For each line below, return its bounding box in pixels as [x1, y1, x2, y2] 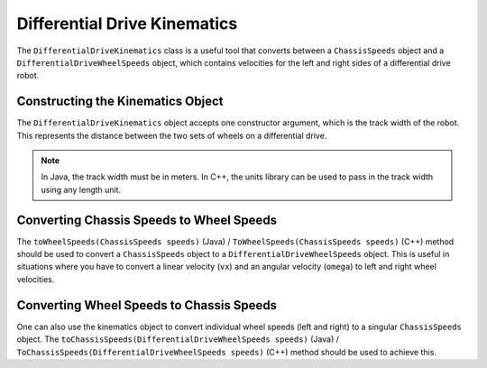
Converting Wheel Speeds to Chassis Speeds [16, 298, 278, 313]
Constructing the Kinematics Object [16, 94, 224, 109]
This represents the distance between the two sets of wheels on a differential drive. [16, 130, 327, 141]
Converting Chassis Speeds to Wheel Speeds [16, 212, 278, 227]
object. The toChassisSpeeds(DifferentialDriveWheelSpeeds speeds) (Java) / [16, 334, 340, 345]
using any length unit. [41, 184, 122, 195]
